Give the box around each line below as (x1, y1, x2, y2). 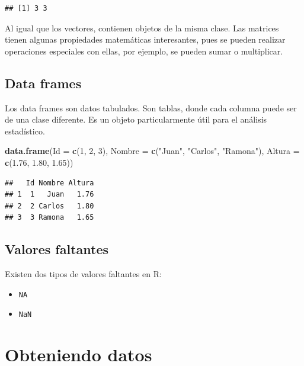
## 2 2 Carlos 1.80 (5, 201, 94, 210)
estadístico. (5, 124, 45, 137)
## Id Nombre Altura (5, 178, 94, 187)
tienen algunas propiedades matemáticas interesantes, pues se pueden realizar (5, 33, 286, 46)
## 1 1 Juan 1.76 (5, 190, 94, 199)
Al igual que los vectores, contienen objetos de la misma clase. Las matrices (5, 21, 279, 34)
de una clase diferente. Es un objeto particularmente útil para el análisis (5, 113, 267, 126)
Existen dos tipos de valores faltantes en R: (5, 268, 162, 280)
